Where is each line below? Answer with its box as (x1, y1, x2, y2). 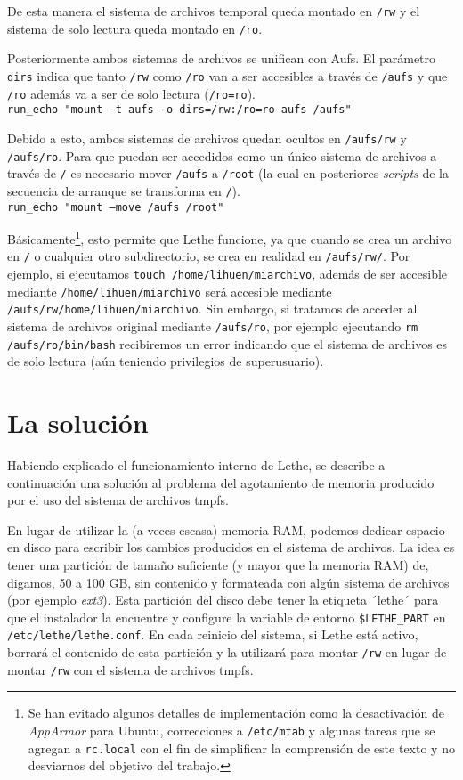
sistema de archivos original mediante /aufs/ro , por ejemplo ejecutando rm (7, 317, 418, 336)
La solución (7, 404, 149, 441)
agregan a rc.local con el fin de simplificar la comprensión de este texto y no (28, 738, 455, 757)
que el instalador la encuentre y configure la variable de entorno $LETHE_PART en (7, 607, 446, 626)
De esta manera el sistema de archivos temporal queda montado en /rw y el (7, 2, 420, 20)
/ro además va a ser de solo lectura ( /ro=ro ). (7, 84, 256, 102)
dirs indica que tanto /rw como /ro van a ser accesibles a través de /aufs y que (7, 66, 448, 85)
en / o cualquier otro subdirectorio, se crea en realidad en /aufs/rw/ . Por (7, 247, 410, 265)
